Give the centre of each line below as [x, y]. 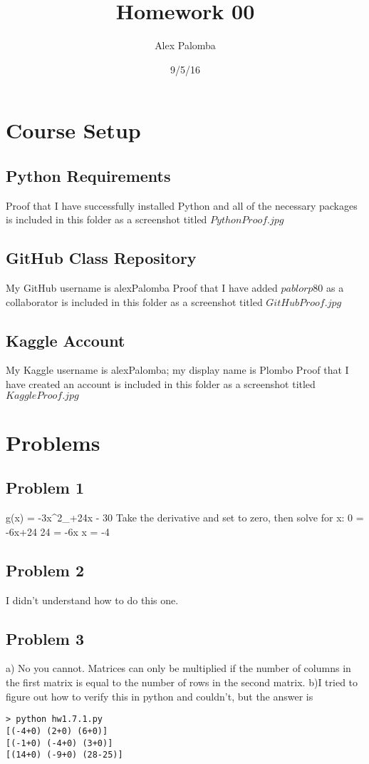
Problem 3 [45, 638]
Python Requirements [88, 175]
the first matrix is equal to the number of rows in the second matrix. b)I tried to [182, 682]
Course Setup [73, 130]
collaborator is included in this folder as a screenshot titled [134, 301]
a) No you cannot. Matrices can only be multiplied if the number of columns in [178, 668]
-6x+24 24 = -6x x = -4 [58, 531]
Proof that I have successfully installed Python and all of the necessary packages [182, 205]
